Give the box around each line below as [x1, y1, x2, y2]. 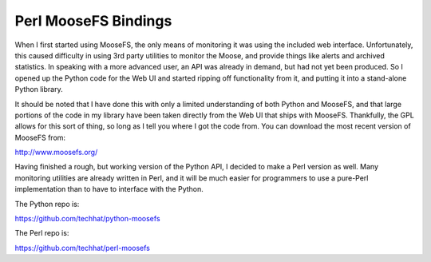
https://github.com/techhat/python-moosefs [14, 214, 160, 224]
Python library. [14, 85, 63, 94]
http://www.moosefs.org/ [14, 148, 98, 157]
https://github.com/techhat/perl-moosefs [14, 243, 151, 252]
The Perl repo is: [14, 228, 69, 238]
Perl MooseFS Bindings [14, 12, 172, 30]
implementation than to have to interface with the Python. [14, 185, 204, 194]
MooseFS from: [14, 133, 66, 142]
